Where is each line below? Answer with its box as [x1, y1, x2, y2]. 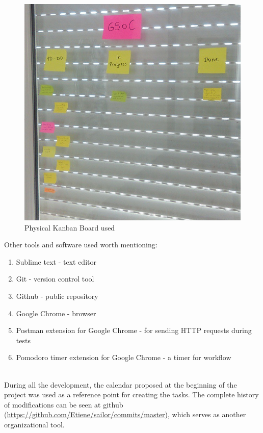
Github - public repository [16, 290, 98, 301]
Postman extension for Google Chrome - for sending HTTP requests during [16, 325, 252, 336]
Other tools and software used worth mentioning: [4, 239, 157, 250]
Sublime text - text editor [16, 256, 96, 267]
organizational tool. [4, 419, 65, 429]
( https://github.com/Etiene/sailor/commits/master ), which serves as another [4, 409, 246, 420]
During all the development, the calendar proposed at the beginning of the [4, 379, 237, 390]
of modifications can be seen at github [4, 399, 123, 410]
